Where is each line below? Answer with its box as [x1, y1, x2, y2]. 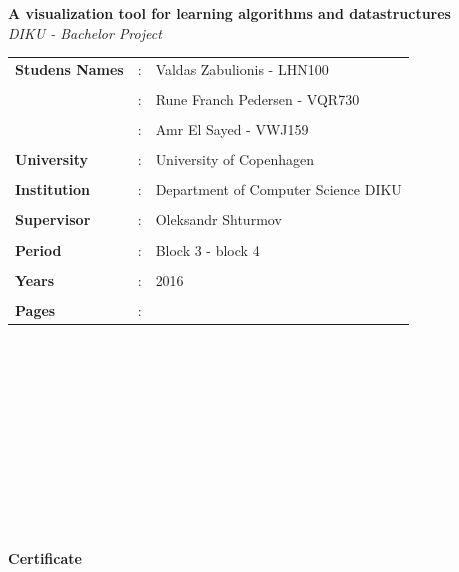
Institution [15, 179, 91, 200]
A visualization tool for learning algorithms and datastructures [8, 3, 451, 23]
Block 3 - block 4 [155, 239, 260, 260]
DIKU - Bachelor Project [8, 22, 162, 43]
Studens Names [15, 58, 124, 79]
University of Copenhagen [155, 149, 315, 170]
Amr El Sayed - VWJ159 [155, 119, 309, 140]
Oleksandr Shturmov [155, 209, 282, 230]
